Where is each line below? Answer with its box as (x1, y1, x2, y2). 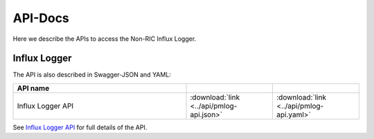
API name (17, 83, 50, 93)
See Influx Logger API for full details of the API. (12, 123, 148, 131)
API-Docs (12, 10, 69, 26)
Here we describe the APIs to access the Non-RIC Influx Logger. (12, 35, 197, 43)
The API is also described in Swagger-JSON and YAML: (12, 71, 171, 79)
